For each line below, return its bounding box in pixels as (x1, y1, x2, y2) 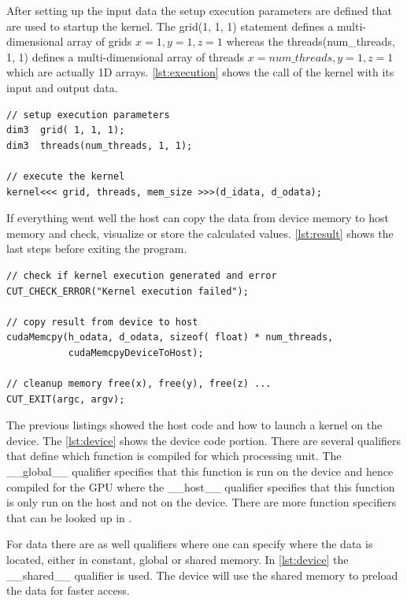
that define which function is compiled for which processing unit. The (6, 447, 342, 464)
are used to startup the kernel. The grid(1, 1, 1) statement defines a (6, 17, 334, 34)
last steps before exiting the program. (6, 240, 187, 257)
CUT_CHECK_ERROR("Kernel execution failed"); (6, 285, 249, 297)
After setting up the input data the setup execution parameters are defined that (6, 2, 393, 18)
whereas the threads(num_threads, (226, 33, 395, 50)
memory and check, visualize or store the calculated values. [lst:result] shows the (6, 224, 394, 241)
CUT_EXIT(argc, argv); (6, 393, 125, 405)
